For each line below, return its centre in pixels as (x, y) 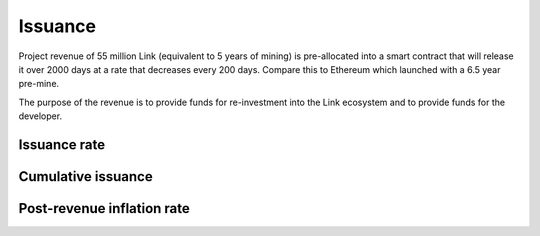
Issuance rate (62, 144)
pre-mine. (39, 84)
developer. (40, 116)
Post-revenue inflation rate (104, 208)
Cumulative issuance (86, 176)
